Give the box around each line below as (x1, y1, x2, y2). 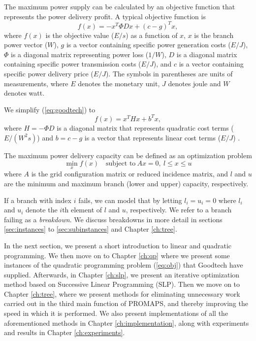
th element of (62, 205, 102, 215)
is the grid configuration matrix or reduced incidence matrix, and (31, 169, 228, 179)
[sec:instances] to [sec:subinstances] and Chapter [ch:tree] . (4, 224, 177, 234)
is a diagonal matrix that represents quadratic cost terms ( (57, 122, 234, 133)
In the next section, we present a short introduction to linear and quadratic (4, 240, 232, 250)
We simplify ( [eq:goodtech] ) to (4, 104, 96, 114)
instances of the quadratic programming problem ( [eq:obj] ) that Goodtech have (4, 260, 243, 270)
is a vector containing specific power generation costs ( (66, 39, 231, 50)
